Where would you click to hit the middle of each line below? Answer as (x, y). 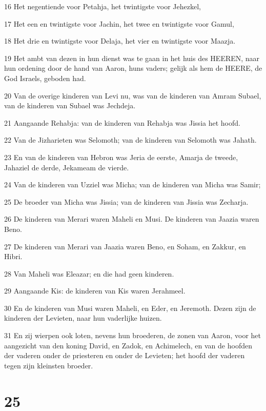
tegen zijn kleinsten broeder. (49, 365)
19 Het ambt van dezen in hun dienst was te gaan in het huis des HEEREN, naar (132, 58)
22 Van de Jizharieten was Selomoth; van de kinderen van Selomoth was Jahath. (130, 140)
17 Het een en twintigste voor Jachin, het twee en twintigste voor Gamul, (119, 23)
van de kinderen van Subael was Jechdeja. (70, 105)
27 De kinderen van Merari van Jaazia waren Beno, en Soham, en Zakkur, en (125, 246)
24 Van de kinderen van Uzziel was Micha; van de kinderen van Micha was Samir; (132, 184)
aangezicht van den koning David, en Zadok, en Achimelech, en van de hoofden (128, 345)
